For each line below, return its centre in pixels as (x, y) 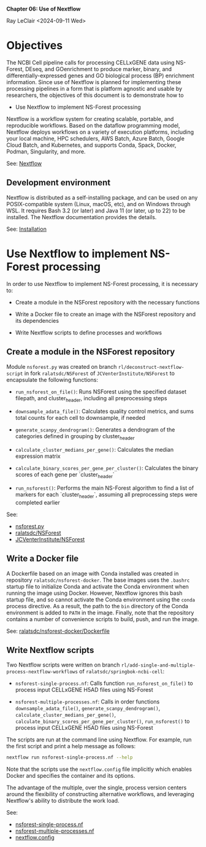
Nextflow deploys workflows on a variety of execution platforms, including (100, 132)
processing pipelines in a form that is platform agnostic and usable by (94, 88)
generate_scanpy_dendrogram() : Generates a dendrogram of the (95, 430)
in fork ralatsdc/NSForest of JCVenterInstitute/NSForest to (99, 373)
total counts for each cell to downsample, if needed (80, 418)
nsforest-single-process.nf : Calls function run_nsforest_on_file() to (104, 683)
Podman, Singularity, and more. (46, 151)
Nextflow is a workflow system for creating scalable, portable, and (90, 118)
